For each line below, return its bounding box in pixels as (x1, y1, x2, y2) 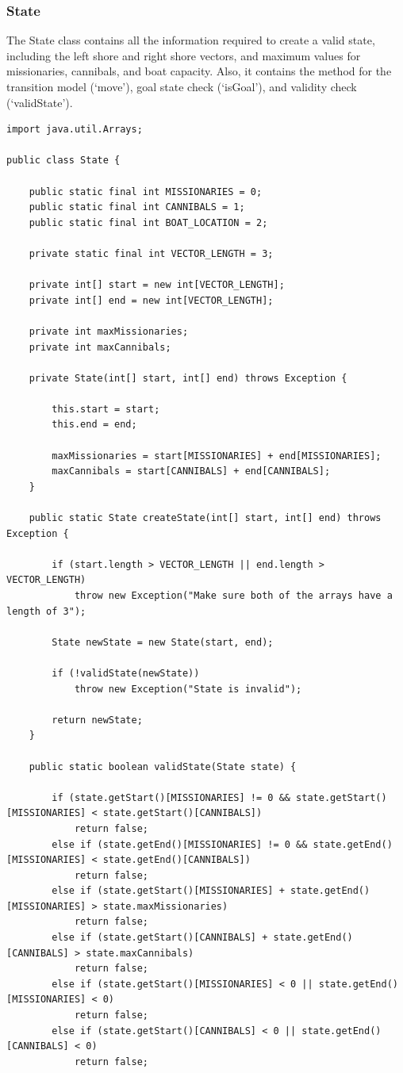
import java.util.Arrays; (6, 124, 143, 136)
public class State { (6, 155, 121, 167)
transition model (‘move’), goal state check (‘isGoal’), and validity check (6, 79, 357, 94)
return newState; (52, 714, 143, 726)
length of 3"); (6, 605, 86, 617)
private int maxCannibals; (29, 341, 171, 353)
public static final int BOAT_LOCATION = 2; (29, 217, 268, 228)
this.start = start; (52, 403, 160, 415)
